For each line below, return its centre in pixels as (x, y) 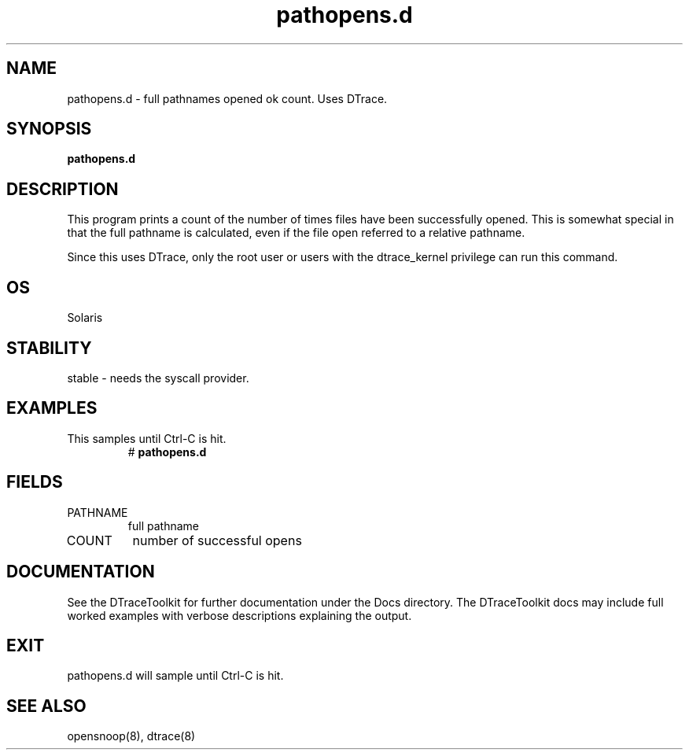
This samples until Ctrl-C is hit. (147, 438)
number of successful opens (217, 540)
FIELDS (35, 482)
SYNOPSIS (49, 129)
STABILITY (49, 348)
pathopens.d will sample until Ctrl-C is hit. (175, 676)
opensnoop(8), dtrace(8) (131, 736)
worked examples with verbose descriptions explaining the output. (239, 615)
